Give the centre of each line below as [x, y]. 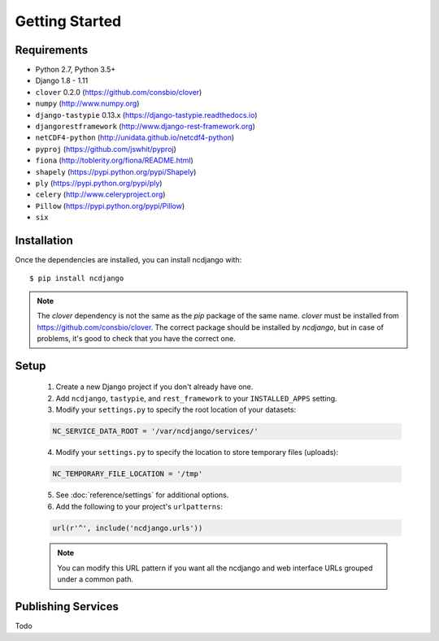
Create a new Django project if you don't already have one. [154, 387]
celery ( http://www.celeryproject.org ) [100, 194]
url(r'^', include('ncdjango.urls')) [128, 528]
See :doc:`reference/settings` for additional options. [142, 495]
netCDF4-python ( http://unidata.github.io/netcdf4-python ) [135, 137]
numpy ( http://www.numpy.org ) [87, 104]
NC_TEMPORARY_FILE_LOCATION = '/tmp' [128, 474]
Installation [44, 240]
